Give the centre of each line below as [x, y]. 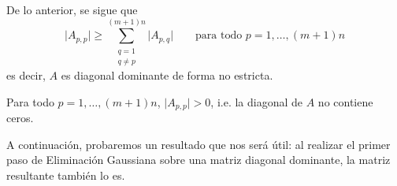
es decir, [26, 75]
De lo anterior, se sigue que [72, 9]
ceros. [20, 118]
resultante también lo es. [66, 175]
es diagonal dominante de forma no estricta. [167, 75]
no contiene [345, 101]
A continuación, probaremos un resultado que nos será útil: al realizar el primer [198, 144]
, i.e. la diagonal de [257, 101]
